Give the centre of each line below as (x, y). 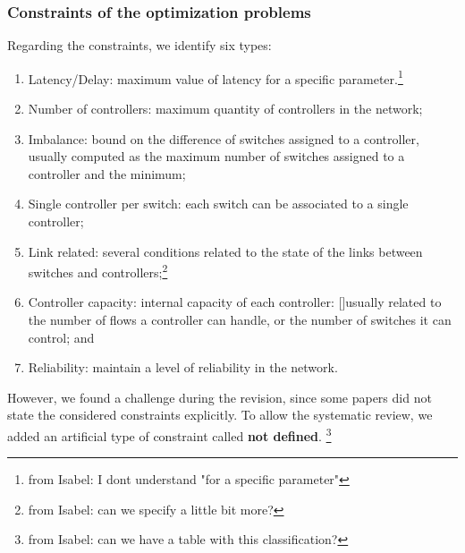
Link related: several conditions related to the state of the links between (225, 251)
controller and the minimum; (107, 173)
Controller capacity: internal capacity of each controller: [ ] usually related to (235, 302)
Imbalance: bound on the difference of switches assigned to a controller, (224, 138)
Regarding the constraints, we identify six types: (139, 45)
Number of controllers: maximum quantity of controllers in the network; (225, 109)
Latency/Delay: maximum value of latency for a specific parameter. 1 (216, 77)
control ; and (61, 337)
